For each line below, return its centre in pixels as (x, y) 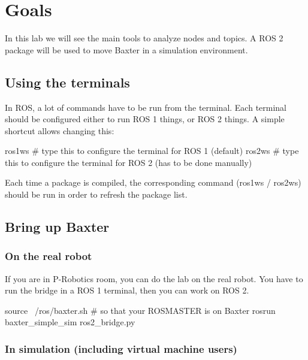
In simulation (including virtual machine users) (121, 348)
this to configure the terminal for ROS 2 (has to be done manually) (129, 162)
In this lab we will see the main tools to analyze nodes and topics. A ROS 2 (144, 38)
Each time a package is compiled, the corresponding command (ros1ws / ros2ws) (153, 182)
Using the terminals (67, 82)
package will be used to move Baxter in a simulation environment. (126, 49)
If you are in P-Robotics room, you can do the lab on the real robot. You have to (154, 278)
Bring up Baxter (57, 227)
